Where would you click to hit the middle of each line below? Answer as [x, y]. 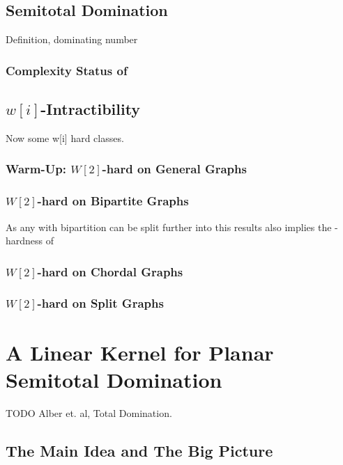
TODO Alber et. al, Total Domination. [89, 412]
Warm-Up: [36, 169]
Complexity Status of [67, 70]
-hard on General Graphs [174, 169]
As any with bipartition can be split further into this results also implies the [169, 227]
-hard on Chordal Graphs [110, 271]
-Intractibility [91, 109]
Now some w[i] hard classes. [65, 137]
